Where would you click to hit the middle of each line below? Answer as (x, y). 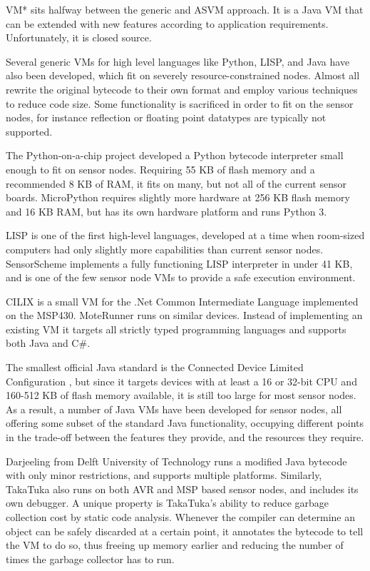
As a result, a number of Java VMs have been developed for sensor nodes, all (174, 409)
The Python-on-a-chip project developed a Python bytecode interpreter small (175, 155)
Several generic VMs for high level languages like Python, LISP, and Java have (178, 61)
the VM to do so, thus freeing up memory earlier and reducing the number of (175, 545)
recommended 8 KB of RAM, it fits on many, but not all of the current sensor (176, 183)
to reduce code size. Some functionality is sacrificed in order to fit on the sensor (180, 103)
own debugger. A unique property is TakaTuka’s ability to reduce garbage (168, 503)
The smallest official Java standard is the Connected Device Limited (155, 367)
